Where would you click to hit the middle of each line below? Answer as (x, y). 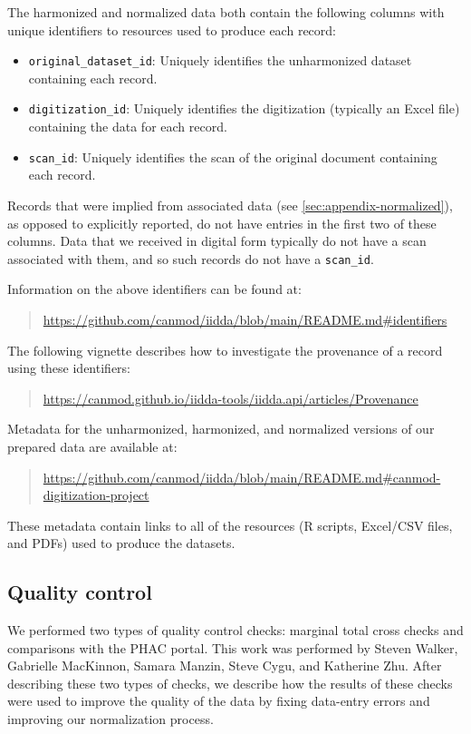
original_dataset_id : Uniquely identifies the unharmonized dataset (220, 60)
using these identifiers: (69, 368)
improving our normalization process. (111, 719)
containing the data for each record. (128, 127)
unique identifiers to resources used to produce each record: (172, 29)
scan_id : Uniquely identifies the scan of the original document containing (233, 157)
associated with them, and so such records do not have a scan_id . (191, 258)
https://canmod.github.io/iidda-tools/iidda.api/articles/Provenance (231, 398)
